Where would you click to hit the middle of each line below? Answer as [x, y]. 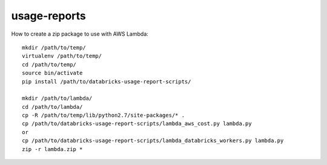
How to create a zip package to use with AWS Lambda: [80, 34]
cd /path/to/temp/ [49, 64]
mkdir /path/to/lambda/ [57, 99]
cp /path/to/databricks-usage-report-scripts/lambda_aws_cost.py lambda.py [137, 124]
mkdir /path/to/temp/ [54, 47]
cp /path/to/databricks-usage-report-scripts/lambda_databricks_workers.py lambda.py [153, 141]
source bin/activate [52, 73]
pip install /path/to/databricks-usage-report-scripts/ [107, 81]
